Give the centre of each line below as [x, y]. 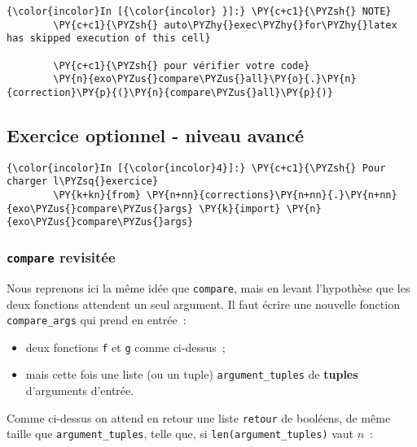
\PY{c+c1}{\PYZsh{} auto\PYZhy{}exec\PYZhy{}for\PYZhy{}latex [225, 25]
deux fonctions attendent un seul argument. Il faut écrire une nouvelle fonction [203, 304]
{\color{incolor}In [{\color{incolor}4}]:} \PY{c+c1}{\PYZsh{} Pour [196, 168]
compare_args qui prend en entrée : [97, 320]
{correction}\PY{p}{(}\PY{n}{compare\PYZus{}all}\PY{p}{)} [170, 92]
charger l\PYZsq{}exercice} [83, 182]
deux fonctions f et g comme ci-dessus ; [125, 347]
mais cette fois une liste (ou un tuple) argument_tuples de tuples [192, 374]
